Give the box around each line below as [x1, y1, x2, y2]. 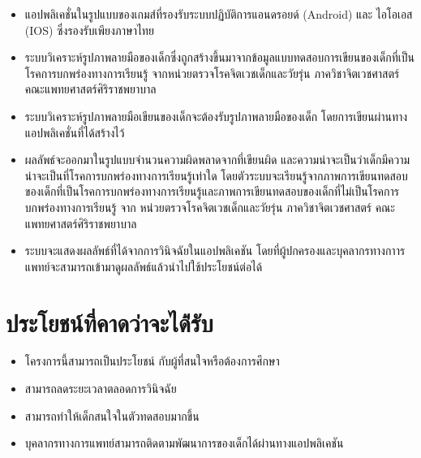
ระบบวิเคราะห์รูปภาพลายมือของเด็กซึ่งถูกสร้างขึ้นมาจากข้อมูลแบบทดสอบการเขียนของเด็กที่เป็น [24, 49, 415, 66]
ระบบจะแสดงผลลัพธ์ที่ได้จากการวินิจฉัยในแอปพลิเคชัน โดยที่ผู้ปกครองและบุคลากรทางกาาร [24, 242, 406, 259]
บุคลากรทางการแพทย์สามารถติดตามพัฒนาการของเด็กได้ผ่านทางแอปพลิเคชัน [24, 434, 344, 452]
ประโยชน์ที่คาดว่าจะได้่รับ [6, 305, 213, 339]
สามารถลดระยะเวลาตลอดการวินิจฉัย [24, 380, 177, 397]
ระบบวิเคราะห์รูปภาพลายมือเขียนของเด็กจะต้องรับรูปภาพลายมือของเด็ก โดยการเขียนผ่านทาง [24, 107, 408, 124]
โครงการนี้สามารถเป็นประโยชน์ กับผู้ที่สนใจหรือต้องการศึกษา [24, 352, 280, 369]
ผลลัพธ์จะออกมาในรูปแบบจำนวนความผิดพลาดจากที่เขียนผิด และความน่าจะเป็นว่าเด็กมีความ [24, 151, 410, 168]
